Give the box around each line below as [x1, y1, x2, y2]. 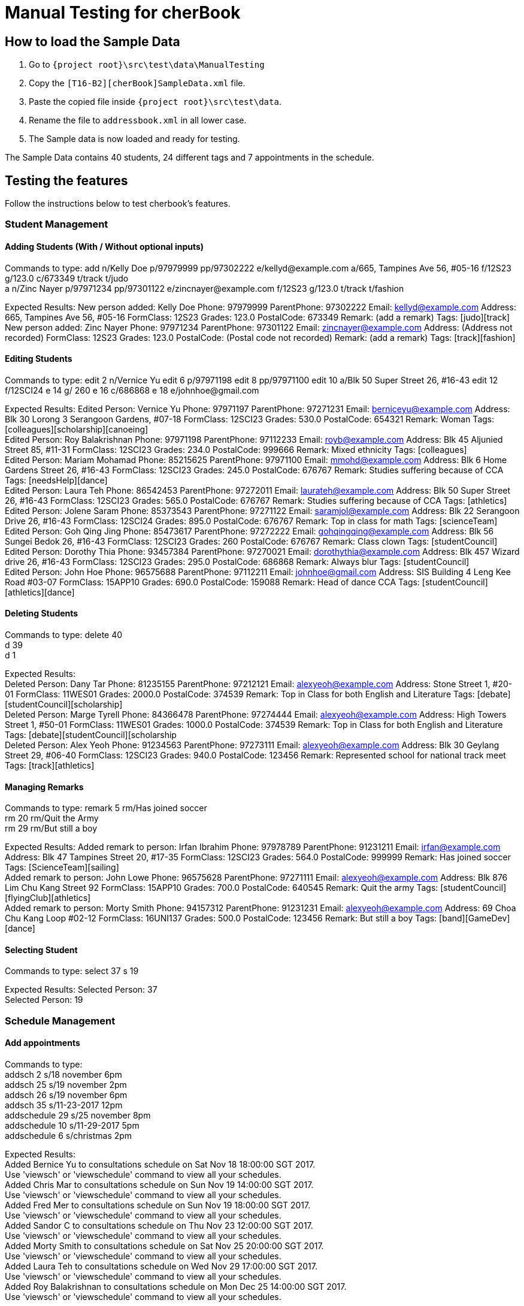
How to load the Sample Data [5, 34, 180, 49]
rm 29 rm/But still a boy [5, 823, 98, 834]
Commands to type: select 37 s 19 [5, 966, 139, 977]
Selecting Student [5, 944, 78, 955]
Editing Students [5, 353, 72, 364]
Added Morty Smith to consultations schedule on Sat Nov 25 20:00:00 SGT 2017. [5, 1241, 324, 1251]
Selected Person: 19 [5, 994, 83, 1005]
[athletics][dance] [5, 587, 75, 597]
